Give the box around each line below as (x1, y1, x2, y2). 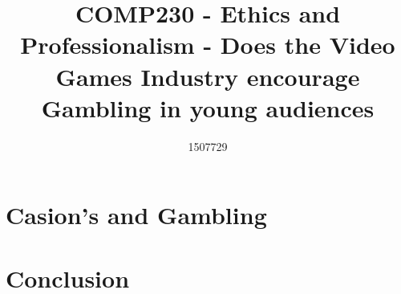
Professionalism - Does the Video (20, 28, 395, 61)
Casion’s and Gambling (6, 198, 267, 231)
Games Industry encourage (55, 59, 360, 92)
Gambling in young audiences (41, 91, 375, 124)
